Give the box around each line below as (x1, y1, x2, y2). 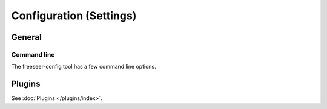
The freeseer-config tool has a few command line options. (11, 63, 157, 70)
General (11, 32, 42, 42)
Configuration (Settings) (11, 9, 137, 22)
